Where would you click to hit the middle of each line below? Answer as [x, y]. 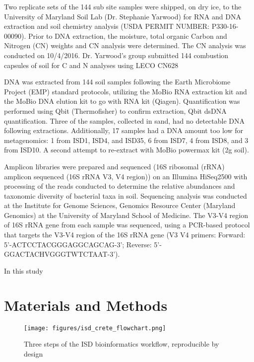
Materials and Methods [86, 305]
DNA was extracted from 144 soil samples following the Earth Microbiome [117, 82]
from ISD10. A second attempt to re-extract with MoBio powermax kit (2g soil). [127, 150]
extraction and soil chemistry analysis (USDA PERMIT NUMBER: [107, 26]
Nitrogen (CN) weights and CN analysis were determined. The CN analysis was [125, 45]
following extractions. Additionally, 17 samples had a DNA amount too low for [124, 130]
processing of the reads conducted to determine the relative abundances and [120, 186]
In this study [24, 270]
